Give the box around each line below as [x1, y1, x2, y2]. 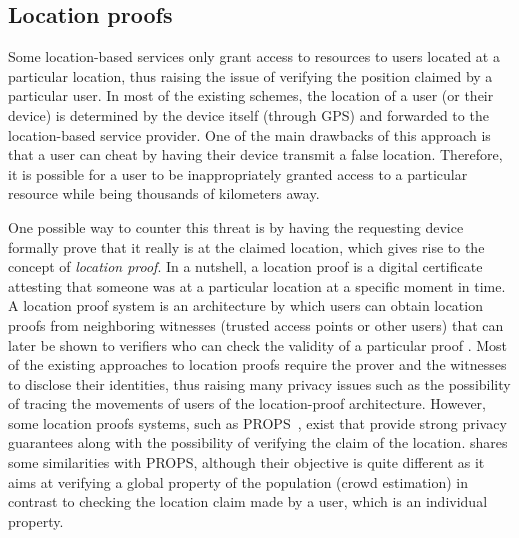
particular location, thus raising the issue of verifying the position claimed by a [8, 65, 493, 86]
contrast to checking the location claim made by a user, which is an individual [8, 491, 488, 512]
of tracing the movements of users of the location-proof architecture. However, [8, 393, 486, 414]
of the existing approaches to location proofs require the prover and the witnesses [8, 354, 507, 375]
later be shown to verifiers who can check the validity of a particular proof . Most [8, 334, 508, 355]
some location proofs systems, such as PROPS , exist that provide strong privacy [8, 412, 507, 433]
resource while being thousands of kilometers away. [8, 183, 320, 204]
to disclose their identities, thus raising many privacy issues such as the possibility [8, 373, 511, 394]
